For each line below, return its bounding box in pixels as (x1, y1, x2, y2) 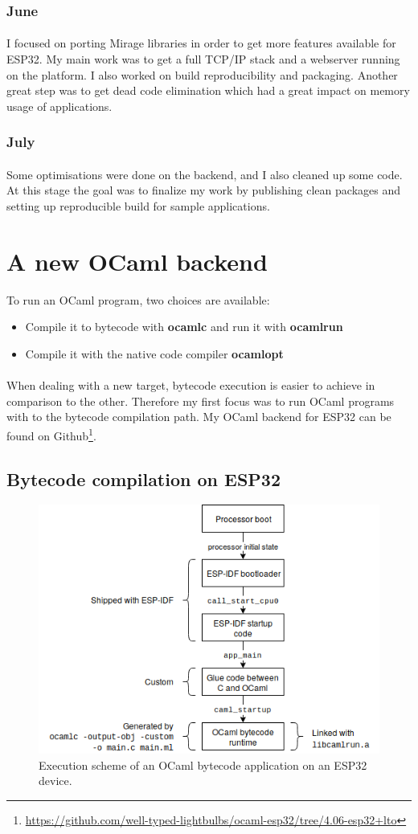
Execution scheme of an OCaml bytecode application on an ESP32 (39, 756, 367, 773)
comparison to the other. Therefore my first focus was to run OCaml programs (6, 392, 395, 409)
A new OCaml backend (6, 244, 268, 277)
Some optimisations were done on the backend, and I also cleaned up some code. (6, 166, 403, 182)
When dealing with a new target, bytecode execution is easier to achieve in (6, 377, 375, 394)
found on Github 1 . (6, 424, 96, 444)
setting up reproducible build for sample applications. (6, 198, 270, 215)
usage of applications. (6, 97, 113, 114)
